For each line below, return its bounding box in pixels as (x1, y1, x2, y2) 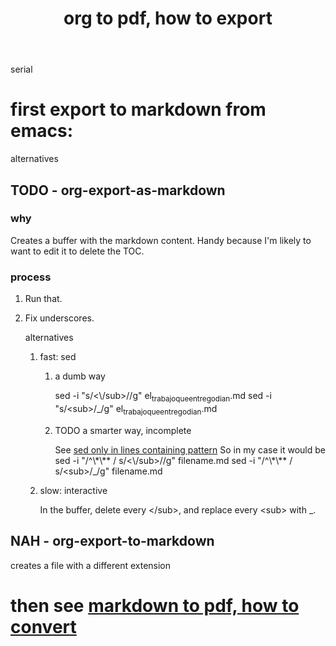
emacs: (10, 120, 73, 142)
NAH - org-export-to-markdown (10, 533, 215, 550)
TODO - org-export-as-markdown (10, 182, 226, 199)
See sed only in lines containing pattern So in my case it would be (54, 443, 326, 456)
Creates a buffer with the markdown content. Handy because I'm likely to (10, 234, 312, 246)
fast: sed (39, 351, 77, 363)
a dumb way (54, 370, 106, 382)
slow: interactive (39, 484, 108, 496)
